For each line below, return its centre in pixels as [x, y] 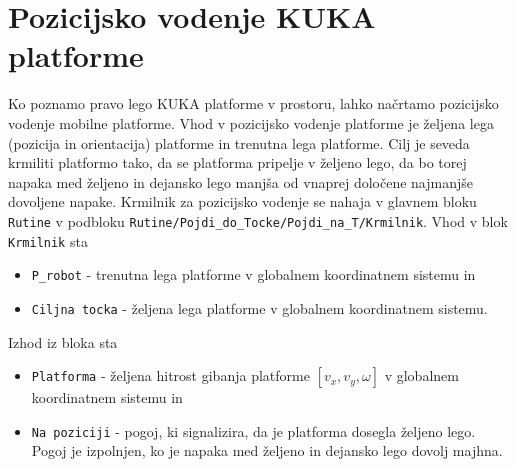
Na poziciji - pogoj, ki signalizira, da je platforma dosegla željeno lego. [253, 430]
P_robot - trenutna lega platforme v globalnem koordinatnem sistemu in [253, 274]
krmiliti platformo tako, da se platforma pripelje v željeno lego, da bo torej [237, 162]
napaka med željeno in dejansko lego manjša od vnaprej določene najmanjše [241, 181]
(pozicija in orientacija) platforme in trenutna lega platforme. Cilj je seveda [239, 142]
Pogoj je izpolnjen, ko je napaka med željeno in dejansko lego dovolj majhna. [267, 450]
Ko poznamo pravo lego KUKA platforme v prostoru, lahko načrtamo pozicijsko [253, 103]
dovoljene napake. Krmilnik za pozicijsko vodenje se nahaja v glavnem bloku [242, 201]
